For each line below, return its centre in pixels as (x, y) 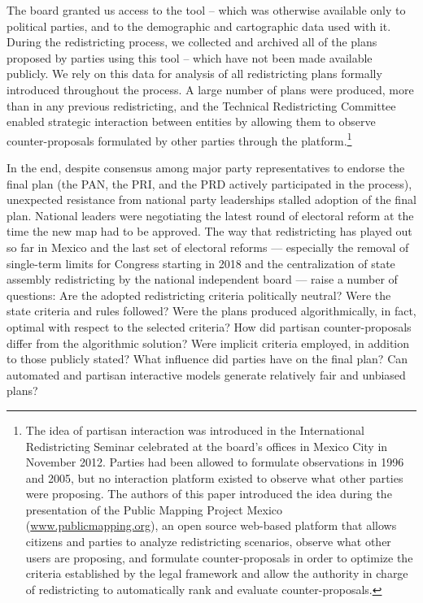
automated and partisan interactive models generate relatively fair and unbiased (206, 374)
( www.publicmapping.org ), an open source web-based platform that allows (211, 525)
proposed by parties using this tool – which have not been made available (190, 57)
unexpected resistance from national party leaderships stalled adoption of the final (211, 200)
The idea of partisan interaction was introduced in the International (195, 429)
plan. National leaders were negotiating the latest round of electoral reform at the (210, 215)
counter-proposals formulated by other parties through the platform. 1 (179, 139)
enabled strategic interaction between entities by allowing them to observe (191, 121)
